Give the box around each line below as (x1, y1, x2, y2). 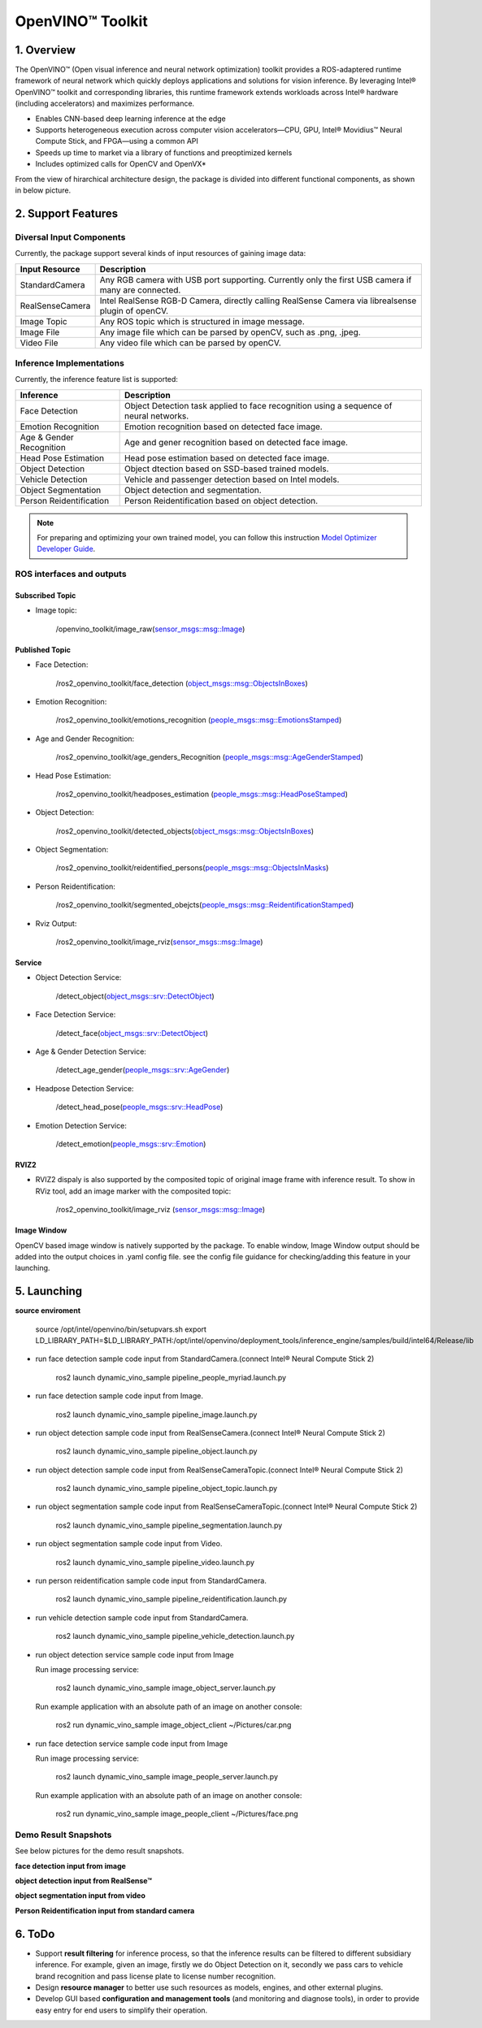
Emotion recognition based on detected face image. (124, 421, 323, 432)
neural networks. (124, 410, 189, 422)
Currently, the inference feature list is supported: (15, 375, 179, 384)
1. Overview (15, 43, 76, 57)
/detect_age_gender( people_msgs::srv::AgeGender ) (55, 1065, 230, 1075)
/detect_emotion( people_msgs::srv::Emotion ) (55, 1138, 206, 1149)
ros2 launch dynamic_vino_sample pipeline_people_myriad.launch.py (55, 1372, 287, 1382)
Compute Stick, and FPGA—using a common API (35, 136, 199, 146)
